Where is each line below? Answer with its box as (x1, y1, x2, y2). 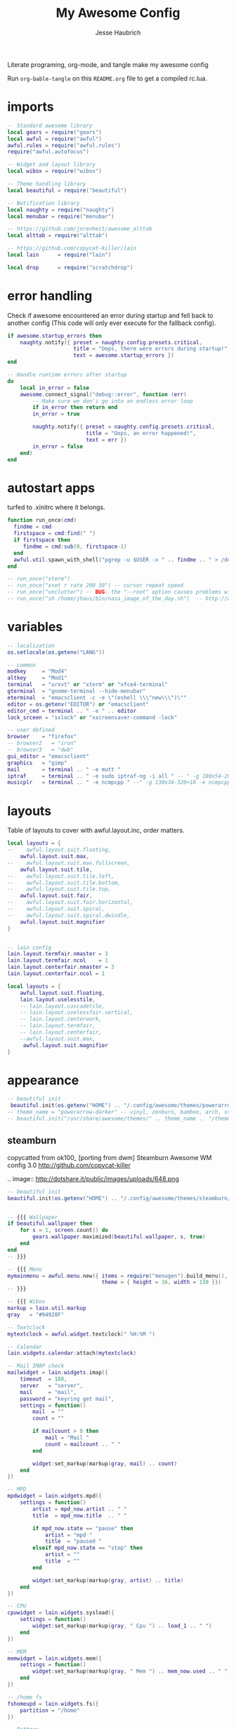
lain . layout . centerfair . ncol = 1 (7, 970, 105, 977)
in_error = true (32, 410, 80, 417)
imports (7, 99, 54, 115)
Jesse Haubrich (95, 28, 141, 37)
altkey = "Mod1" (7, 675, 68, 682)
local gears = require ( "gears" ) (7, 128, 102, 135)
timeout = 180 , (20, 1376, 68, 1383)
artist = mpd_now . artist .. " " (32, 1505, 128, 1513)
